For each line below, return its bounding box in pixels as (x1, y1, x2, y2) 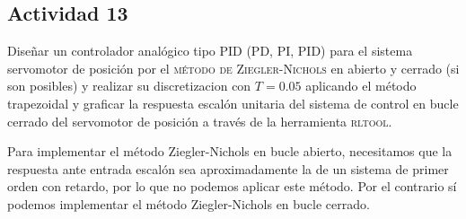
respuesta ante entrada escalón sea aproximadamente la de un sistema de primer (7, 159, 449, 178)
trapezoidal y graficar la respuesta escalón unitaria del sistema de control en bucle (7, 93, 459, 112)
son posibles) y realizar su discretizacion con (7, 76, 251, 95)
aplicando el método (305, 76, 417, 95)
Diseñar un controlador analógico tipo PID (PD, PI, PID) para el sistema (7, 41, 413, 60)
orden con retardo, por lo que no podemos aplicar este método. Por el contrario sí (7, 177, 457, 196)
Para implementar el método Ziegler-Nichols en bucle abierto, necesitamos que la (7, 142, 453, 161)
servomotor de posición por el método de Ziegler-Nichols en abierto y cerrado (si (7, 58, 460, 77)
